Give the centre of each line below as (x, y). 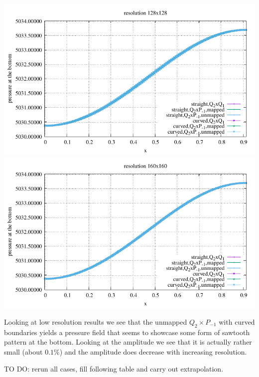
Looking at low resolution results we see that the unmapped (96, 321)
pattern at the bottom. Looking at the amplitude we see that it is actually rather (128, 342)
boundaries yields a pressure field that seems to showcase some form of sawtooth (127, 332)
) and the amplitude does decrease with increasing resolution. (153, 351)
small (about (23, 351)
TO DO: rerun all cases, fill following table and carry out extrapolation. (114, 368)
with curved (237, 321)
